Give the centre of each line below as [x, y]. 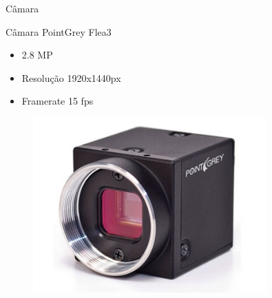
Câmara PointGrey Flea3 [59, 31]
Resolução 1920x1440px [71, 77]
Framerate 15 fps [57, 101]
